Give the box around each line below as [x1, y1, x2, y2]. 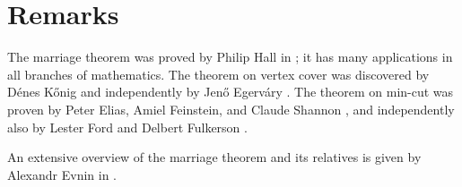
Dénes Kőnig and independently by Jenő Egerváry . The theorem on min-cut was [7, 82, 454, 101]
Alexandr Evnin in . [7, 165, 118, 183]
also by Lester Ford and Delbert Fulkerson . [7, 117, 248, 136]
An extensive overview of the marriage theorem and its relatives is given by [7, 148, 422, 166]
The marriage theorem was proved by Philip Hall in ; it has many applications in [7, 47, 453, 66]
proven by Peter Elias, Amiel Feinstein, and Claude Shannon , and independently [7, 99, 455, 118]
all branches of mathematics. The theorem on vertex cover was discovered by [7, 64, 430, 83]
